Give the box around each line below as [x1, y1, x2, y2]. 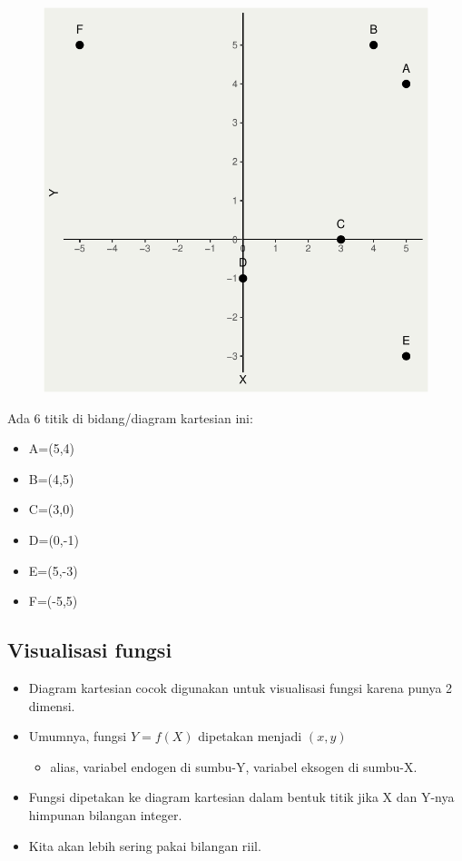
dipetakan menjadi [198, 727, 302, 746]
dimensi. [28, 696, 75, 715]
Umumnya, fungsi [28, 727, 127, 746]
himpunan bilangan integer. [28, 805, 182, 824]
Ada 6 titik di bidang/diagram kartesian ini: [7, 408, 253, 427]
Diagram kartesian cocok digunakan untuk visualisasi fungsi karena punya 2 [28, 678, 453, 697]
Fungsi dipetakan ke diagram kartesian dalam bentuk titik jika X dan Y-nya [28, 787, 455, 807]
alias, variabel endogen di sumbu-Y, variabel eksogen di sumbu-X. [50, 757, 418, 776]
